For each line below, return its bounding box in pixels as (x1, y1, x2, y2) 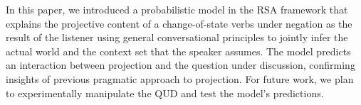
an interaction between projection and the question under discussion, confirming (6, 57, 355, 72)
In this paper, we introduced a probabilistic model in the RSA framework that (6, 2, 348, 16)
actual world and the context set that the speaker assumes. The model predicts (6, 43, 351, 58)
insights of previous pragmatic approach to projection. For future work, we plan (6, 71, 354, 86)
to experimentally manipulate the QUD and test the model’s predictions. (6, 85, 324, 100)
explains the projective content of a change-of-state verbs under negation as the (6, 16, 352, 31)
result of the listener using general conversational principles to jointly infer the (6, 30, 348, 45)
